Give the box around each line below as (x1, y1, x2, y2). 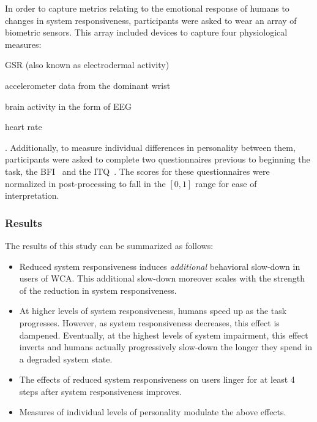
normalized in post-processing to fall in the (5, 177, 166, 190)
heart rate (5, 120, 42, 133)
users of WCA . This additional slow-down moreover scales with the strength (19, 272, 305, 285)
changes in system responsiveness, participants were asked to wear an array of (5, 13, 297, 26)
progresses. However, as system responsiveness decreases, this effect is (19, 316, 280, 329)
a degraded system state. (19, 352, 113, 365)
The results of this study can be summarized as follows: (5, 239, 214, 251)
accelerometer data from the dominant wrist (5, 79, 171, 91)
